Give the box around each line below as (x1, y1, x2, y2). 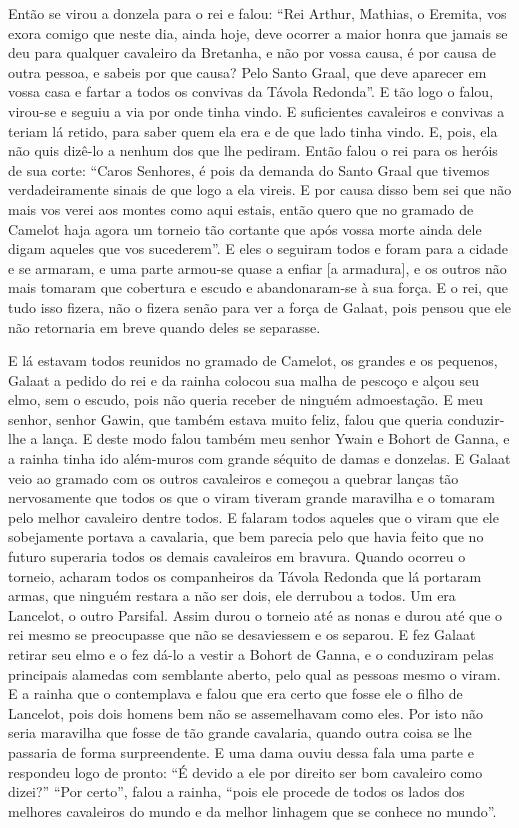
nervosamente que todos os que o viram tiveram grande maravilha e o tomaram (8, 487, 495, 508)
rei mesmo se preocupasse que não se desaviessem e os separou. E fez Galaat (8, 624, 476, 645)
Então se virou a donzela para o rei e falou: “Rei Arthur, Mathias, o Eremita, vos (8, 3, 507, 23)
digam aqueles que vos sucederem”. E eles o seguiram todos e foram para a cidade (8, 238, 509, 259)
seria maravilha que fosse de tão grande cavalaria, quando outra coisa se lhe (8, 722, 472, 743)
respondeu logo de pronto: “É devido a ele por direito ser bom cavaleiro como (8, 761, 483, 782)
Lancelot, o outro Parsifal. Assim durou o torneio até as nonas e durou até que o (8, 604, 503, 625)
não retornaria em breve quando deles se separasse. (8, 316, 321, 337)
